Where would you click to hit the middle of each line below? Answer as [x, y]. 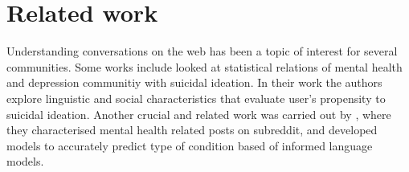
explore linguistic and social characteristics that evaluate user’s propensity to [196, 98]
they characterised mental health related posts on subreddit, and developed [192, 130]
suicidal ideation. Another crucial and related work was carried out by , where [199, 114]
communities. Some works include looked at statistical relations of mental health [204, 66]
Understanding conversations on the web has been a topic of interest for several [202, 51]
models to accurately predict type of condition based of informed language [190, 145]
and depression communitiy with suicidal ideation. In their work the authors [194, 82]
